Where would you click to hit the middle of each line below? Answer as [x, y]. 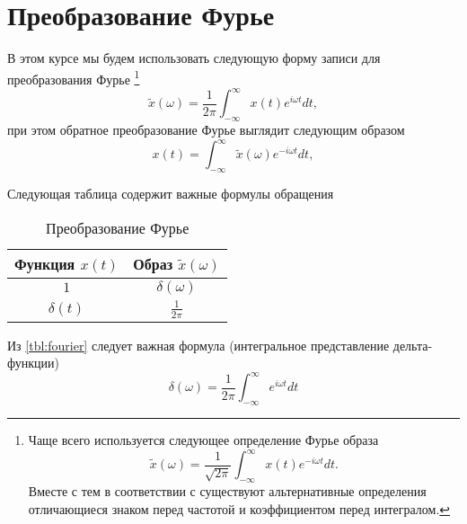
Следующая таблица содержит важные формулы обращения [171, 194]
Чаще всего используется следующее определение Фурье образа [203, 440]
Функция [45, 263]
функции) [33, 363]
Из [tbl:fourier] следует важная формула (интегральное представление [198, 345]
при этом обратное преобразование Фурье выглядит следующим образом [206, 130]
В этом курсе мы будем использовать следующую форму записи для [194, 58]
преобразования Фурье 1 [74, 77]
